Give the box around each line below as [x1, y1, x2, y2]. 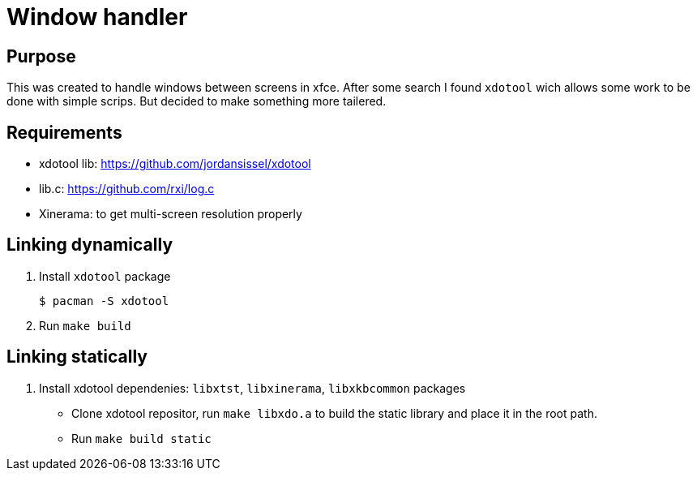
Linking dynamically [6, 234, 173, 256]
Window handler [6, 3, 188, 31]
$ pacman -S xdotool [39, 294, 169, 307]
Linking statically [6, 346, 148, 367]
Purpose [6, 45, 76, 67]
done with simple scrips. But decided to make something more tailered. [6, 94, 387, 109]
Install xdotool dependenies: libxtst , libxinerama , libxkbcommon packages [39, 380, 466, 395]
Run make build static [71, 431, 212, 445]
